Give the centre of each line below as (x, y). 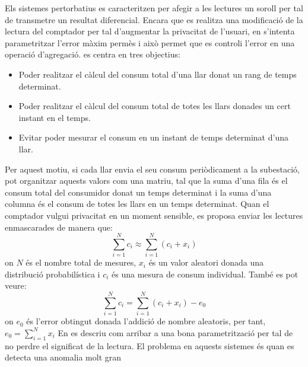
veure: (16, 285)
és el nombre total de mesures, (81, 262)
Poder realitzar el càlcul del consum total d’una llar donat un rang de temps (158, 74)
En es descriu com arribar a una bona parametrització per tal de (175, 332)
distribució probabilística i (53, 274)
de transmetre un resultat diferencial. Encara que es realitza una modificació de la (154, 19)
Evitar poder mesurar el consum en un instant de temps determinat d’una (153, 137)
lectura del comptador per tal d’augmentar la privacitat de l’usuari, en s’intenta (150, 31)
